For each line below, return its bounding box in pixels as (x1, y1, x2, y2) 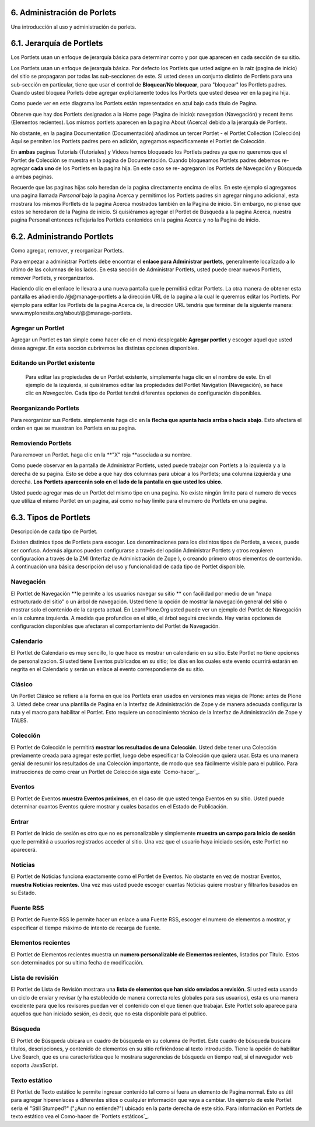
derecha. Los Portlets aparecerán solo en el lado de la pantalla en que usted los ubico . (10, 478, 223, 485)
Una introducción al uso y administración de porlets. (10, 23, 136, 30)
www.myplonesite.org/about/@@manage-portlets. (10, 310, 132, 317)
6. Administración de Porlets (10, 8, 117, 18)
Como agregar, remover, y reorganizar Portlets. (10, 247, 124, 254)
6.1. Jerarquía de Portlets (10, 39, 103, 49)
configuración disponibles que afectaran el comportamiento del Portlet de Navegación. (10, 623, 220, 630)
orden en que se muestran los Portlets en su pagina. (10, 424, 136, 431)
